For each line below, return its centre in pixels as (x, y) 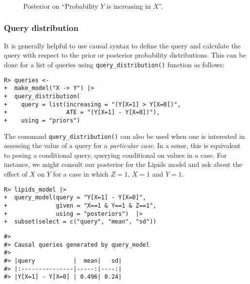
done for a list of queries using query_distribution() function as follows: (114, 64)
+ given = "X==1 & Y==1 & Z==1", (80, 205)
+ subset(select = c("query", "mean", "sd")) (80, 222)
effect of (16, 174)
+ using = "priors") (42, 120)
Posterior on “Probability (61, 6)
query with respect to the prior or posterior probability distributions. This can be (125, 55)
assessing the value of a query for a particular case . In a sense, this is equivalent (122, 145)
